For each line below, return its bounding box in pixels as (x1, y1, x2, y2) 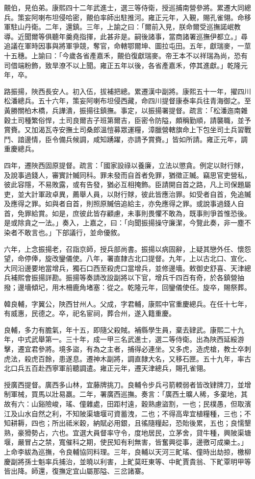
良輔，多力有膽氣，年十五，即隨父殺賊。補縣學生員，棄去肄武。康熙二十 (4, 324, 237, 335)
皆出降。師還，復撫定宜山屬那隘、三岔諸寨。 (4, 466, 148, 476)
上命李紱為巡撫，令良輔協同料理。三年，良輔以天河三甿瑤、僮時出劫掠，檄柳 (4, 446, 251, 456)
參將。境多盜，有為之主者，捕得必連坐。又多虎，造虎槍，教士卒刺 (38, 344, 251, 354)
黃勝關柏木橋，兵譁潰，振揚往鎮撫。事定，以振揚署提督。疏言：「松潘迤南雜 (4, 105, 248, 115)
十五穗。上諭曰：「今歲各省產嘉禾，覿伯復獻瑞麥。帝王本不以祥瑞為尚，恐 (4, 50, 241, 60)
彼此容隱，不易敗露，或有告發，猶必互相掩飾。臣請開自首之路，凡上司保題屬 (4, 179, 251, 190)
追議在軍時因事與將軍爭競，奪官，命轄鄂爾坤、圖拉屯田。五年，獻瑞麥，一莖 (4, 41, 251, 51)
